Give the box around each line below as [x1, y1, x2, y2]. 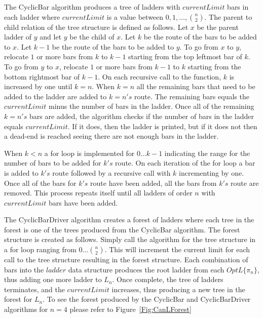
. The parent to [204, 11, 252, 22]
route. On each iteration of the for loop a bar [115, 157, 255, 168]
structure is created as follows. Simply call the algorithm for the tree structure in [4, 234, 256, 245]
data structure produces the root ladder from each [68, 264, 224, 274]
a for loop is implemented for [44, 147, 135, 158]
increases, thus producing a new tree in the [111, 284, 245, 294]
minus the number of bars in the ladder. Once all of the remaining [48, 101, 254, 111]
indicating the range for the [164, 147, 250, 158]
